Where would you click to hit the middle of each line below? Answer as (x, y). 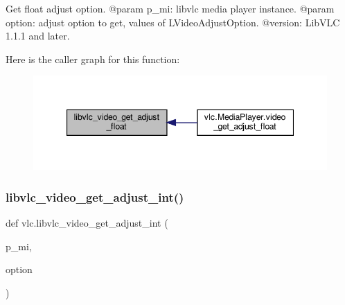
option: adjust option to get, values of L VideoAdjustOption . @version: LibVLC (173, 22)
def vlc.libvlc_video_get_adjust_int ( (87, 223)
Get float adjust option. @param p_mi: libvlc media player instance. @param (170, 8)
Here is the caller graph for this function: (93, 59)
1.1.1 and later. (38, 36)
